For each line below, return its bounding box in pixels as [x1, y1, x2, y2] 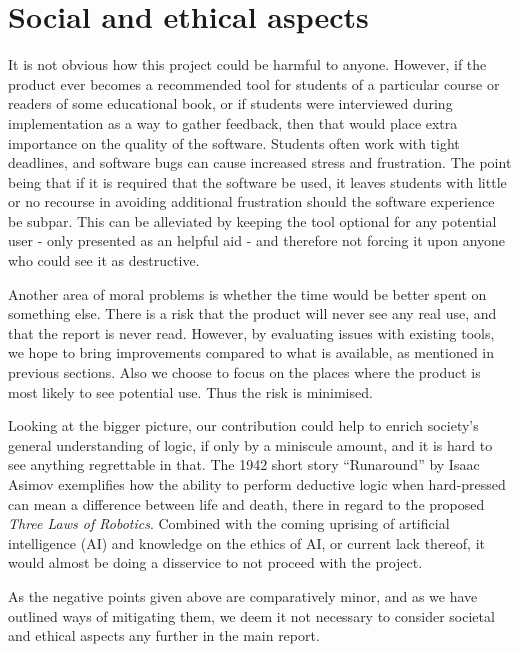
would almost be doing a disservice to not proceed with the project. [8, 552, 423, 573]
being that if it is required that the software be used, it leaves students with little [8, 171, 507, 192]
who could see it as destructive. [8, 250, 200, 271]
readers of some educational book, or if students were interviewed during [8, 93, 453, 114]
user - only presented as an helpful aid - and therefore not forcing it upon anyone [8, 230, 506, 251]
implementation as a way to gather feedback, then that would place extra [8, 112, 458, 133]
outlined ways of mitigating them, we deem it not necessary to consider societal [8, 605, 495, 626]
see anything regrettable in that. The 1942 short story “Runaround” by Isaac [8, 454, 480, 475]
